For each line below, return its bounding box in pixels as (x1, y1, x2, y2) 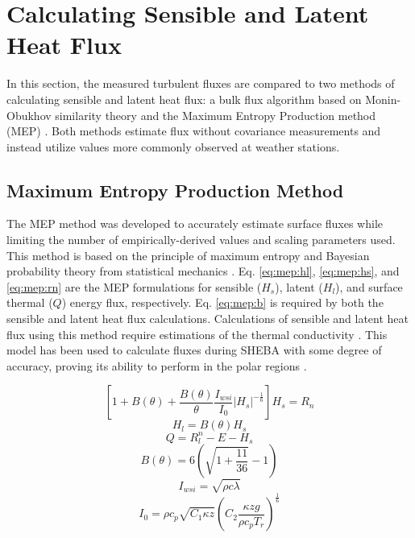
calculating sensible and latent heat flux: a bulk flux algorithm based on (6, 90, 362, 107)
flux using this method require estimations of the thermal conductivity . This (6, 325, 388, 342)
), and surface (335, 278, 403, 295)
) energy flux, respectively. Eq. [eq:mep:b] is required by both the (61, 294, 384, 311)
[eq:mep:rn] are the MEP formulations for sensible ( (6, 278, 262, 295)
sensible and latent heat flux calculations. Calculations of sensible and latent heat (6, 310, 409, 327)
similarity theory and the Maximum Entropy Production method (55, 106, 376, 123)
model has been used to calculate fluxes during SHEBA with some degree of (6, 341, 382, 358)
